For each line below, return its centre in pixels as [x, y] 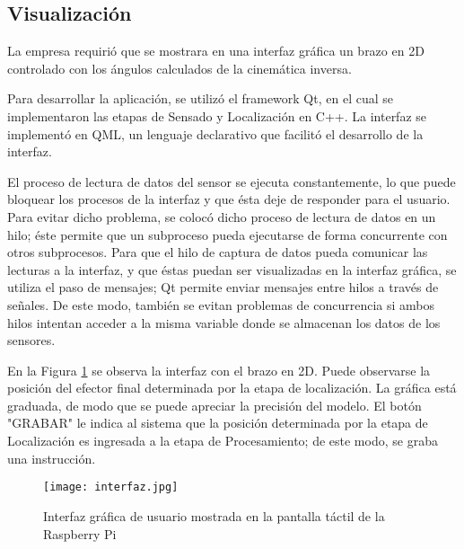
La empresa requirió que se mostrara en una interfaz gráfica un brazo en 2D [216, 51]
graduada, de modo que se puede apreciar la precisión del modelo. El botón [214, 405]
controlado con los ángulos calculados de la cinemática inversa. [179, 68]
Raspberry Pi [80, 533]
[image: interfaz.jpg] [111, 487]
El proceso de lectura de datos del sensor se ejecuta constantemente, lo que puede [232, 181]
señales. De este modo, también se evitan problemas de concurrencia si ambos [221, 304]
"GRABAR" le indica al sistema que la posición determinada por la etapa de [218, 423]
